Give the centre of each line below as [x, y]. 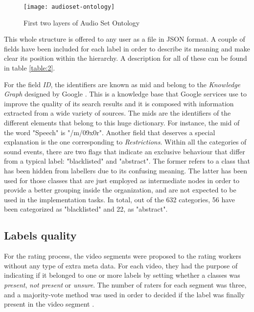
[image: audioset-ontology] [69, 7]
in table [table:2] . [30, 68]
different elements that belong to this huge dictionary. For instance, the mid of [122, 122]
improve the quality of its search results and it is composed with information [119, 103]
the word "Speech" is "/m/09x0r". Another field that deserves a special [110, 132]
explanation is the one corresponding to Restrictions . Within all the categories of [125, 142]
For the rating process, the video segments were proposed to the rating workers [123, 256]
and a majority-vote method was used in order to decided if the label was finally [124, 294]
